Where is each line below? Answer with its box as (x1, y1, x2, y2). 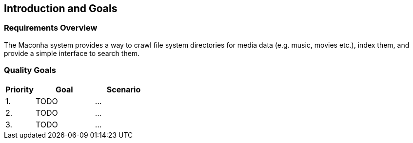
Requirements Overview (4, 23, 98, 33)
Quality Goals (4, 65, 56, 75)
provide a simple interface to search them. (4, 49, 140, 57)
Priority (5, 84, 34, 94)
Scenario (106, 84, 141, 94)
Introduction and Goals (4, 2, 118, 15)
